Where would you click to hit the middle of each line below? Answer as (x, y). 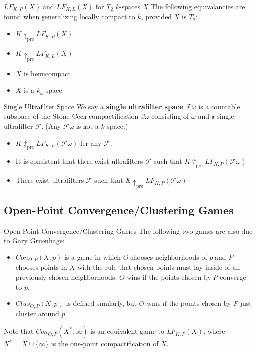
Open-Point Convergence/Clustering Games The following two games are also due (128, 230)
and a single (216, 116)
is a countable (219, 106)
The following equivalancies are (198, 6)
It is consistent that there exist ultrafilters (79, 161)
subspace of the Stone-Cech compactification (71, 116)
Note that (19, 331)
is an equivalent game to (127, 331)
